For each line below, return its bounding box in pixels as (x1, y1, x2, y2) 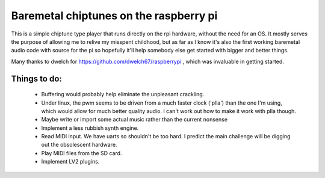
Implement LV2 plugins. (41, 158, 100, 165)
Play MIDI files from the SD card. (41, 149, 122, 156)
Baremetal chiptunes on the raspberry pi (11, 9, 218, 22)
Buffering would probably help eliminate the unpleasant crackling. (41, 91, 205, 98)
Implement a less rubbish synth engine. (41, 124, 139, 132)
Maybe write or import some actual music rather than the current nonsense (41, 116, 228, 123)
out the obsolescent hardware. (41, 141, 117, 149)
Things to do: (11, 73, 63, 84)
